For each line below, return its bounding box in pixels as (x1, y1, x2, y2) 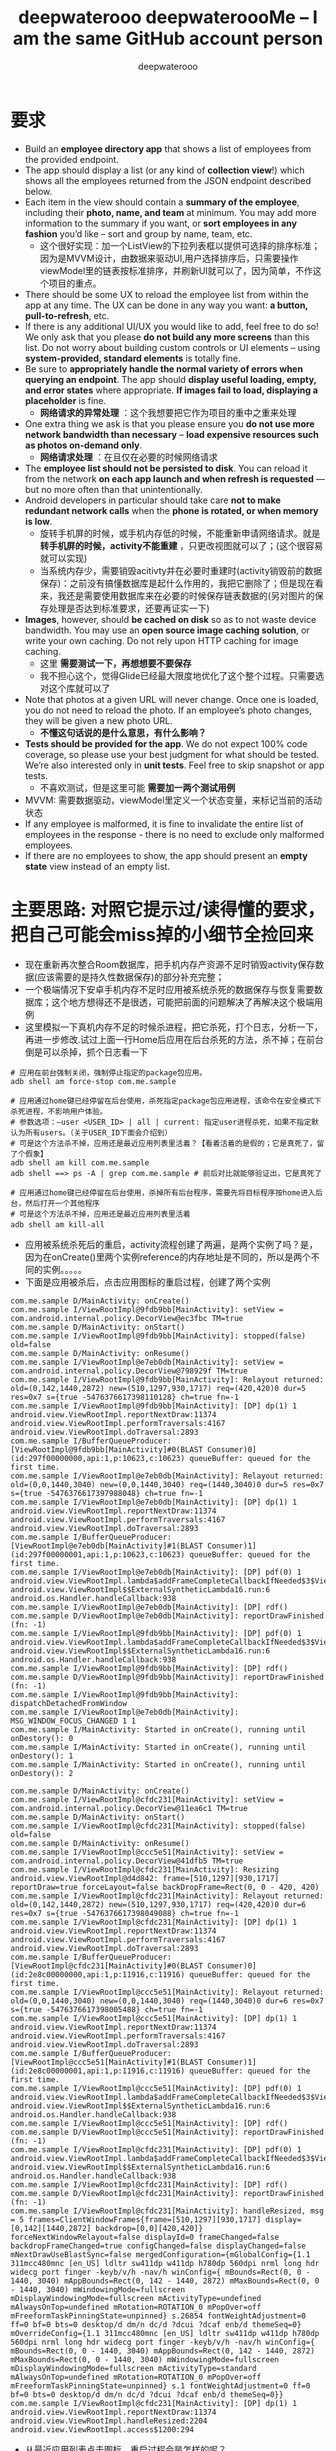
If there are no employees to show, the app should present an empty (24, 849, 308, 861)
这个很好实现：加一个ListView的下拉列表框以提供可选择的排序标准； (39, 239, 321, 251)
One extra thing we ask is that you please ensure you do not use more (24, 417, 315, 430)
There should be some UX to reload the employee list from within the (24, 288, 309, 300)
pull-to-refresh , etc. (24, 309, 110, 321)
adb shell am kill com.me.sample (10, 1157, 150, 1168)
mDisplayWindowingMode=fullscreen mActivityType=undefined (10, 2293, 262, 2303)
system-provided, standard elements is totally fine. (24, 352, 242, 364)
